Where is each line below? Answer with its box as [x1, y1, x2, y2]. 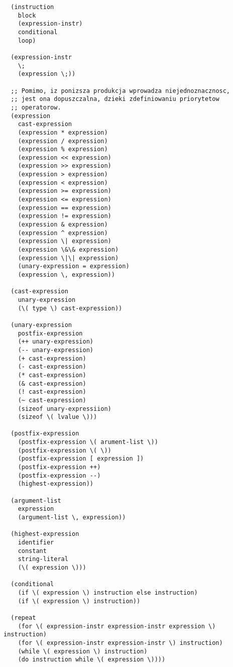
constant [18, 547, 47, 554]
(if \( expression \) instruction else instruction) [18, 589, 198, 596]
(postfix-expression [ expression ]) [18, 455, 144, 463]
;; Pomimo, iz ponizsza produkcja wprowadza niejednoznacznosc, [11, 87, 230, 94]
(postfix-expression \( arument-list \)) [18, 438, 158, 446]
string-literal [18, 555, 68, 563]
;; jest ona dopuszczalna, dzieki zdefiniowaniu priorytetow [11, 95, 219, 103]
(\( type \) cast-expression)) [18, 304, 123, 312]
